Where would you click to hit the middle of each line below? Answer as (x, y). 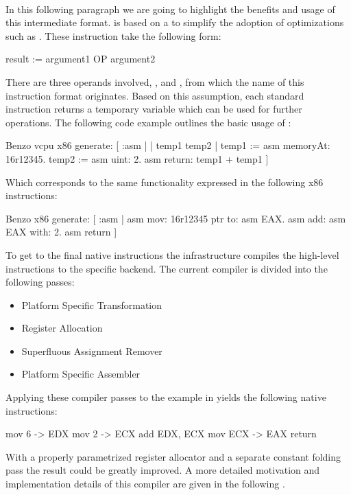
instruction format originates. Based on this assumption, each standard (155, 95)
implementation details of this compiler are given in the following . (145, 484)
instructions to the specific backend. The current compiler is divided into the (167, 268)
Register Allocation (62, 328)
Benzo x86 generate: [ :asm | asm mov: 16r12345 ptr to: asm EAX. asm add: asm (176, 218)
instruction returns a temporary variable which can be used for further (154, 109)
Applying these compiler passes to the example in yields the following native (166, 397)
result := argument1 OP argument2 (81, 59)
